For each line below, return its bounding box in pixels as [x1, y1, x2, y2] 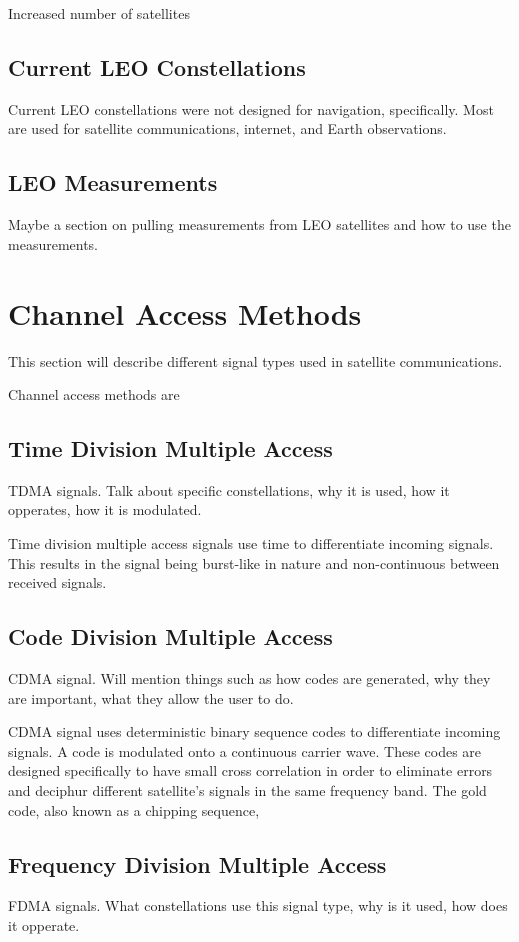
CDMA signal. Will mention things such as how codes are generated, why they [8, 668, 491, 689]
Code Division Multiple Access [8, 621, 333, 652]
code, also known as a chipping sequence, [8, 799, 260, 820]
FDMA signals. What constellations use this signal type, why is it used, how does [8, 895, 508, 916]
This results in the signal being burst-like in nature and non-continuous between [8, 552, 500, 573]
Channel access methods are [8, 384, 180, 405]
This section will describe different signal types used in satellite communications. [8, 350, 503, 371]
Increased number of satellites [8, 3, 190, 23]
